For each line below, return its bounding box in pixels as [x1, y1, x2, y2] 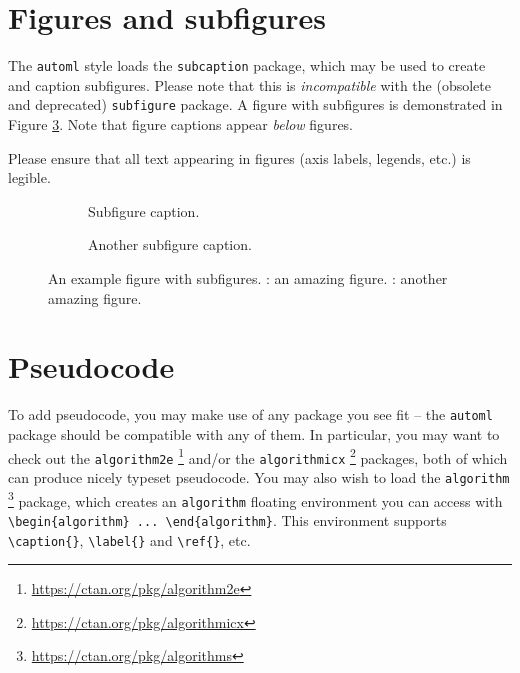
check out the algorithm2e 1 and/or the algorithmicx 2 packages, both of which [8, 444, 508, 468]
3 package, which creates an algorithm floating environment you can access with [8, 487, 503, 511]
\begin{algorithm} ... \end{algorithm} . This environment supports [8, 509, 447, 530]
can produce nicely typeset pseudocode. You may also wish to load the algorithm [8, 466, 510, 487]
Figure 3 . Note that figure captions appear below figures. [8, 114, 354, 135]
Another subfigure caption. [88, 234, 252, 255]
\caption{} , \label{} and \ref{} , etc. [8, 529, 251, 550]
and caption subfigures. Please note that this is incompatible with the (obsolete [8, 74, 491, 95]
